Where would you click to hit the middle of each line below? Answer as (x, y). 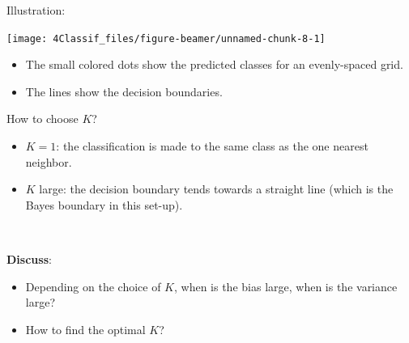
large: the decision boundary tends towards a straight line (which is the (216, 189)
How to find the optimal (85, 329)
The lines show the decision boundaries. (124, 91)
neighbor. (49, 161)
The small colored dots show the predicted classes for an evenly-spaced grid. (214, 64)
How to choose (43, 119)
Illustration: (36, 10)
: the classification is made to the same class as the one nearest (212, 146)
